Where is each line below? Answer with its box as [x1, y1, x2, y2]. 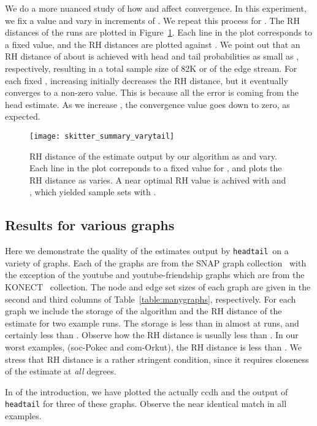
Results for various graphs [5, 215, 175, 234]
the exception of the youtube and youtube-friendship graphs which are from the [5, 268, 305, 281]
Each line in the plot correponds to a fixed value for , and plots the [29, 161, 282, 174]
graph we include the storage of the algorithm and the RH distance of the [5, 304, 282, 317]
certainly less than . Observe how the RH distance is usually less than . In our [5, 328, 299, 341]
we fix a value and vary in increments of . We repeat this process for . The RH [5, 14, 300, 26]
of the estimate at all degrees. [5, 365, 116, 378]
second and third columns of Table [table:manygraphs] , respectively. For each [5, 292, 296, 305]
